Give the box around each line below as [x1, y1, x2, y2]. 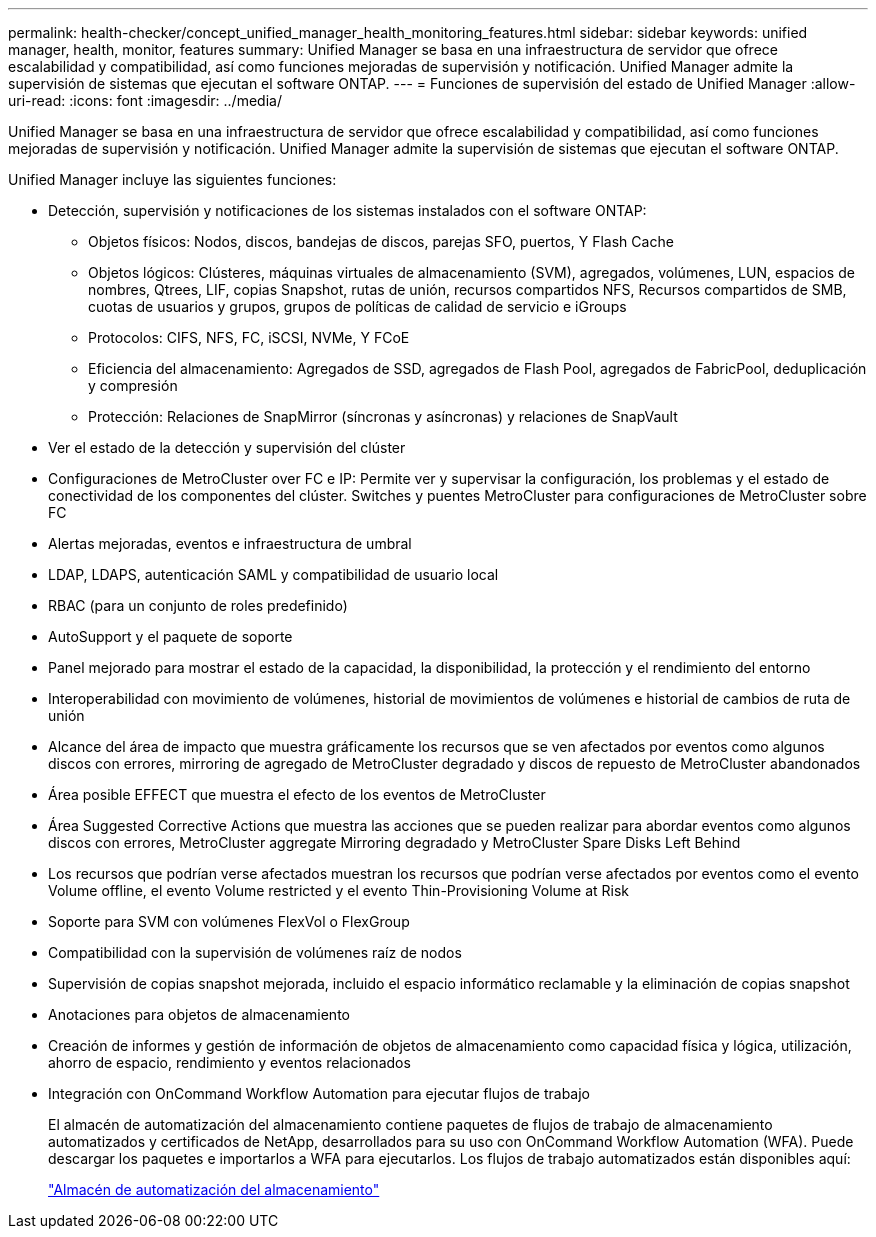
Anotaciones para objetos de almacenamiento [48, 1006, 350, 1023]
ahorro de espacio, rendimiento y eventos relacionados [48, 1054, 411, 1071]
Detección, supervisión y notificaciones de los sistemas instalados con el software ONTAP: [48, 202, 647, 219]
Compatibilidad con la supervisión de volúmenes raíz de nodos [48, 944, 462, 961]
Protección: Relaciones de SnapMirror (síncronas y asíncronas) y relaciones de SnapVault [88, 408, 678, 425]
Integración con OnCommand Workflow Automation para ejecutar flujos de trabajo [48, 1085, 591, 1102]
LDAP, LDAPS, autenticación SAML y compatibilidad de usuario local [48, 566, 499, 583]
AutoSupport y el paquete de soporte [48, 628, 293, 645]
